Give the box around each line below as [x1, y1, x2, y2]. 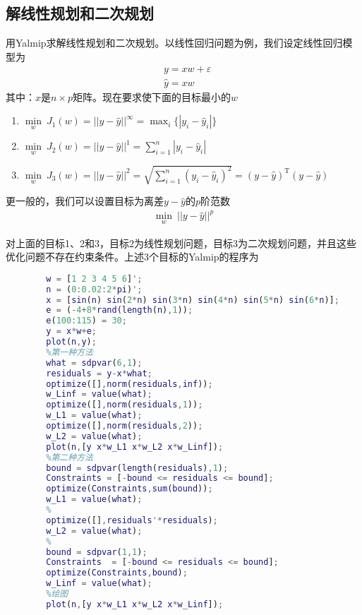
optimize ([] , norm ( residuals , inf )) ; [46, 378, 213, 389]
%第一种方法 [46, 347, 93, 357]
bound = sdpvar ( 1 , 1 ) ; [46, 547, 147, 557]
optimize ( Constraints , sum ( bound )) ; [46, 484, 213, 494]
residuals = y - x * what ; [46, 368, 152, 378]
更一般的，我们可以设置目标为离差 [6, 193, 164, 208]
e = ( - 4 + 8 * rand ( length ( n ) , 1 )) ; [46, 305, 193, 316]
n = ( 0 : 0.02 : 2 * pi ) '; [46, 284, 143, 294]
